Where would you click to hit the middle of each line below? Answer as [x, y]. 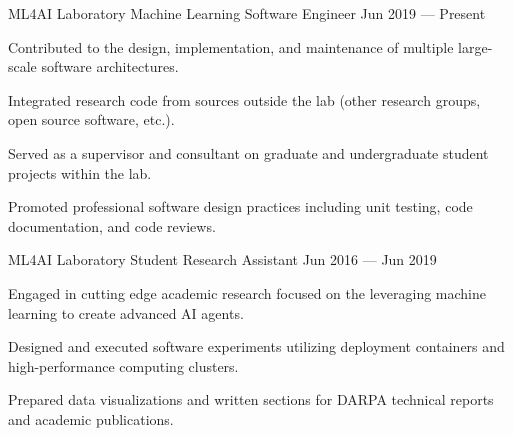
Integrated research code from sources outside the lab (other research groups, [244, 99]
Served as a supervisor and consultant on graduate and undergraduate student [248, 152]
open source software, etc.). [91, 119]
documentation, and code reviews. [112, 225]
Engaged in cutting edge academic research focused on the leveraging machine [247, 292]
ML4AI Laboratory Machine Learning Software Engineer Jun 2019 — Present [247, 13]
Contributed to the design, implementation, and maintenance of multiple [231, 46]
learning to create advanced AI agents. [126, 312]
